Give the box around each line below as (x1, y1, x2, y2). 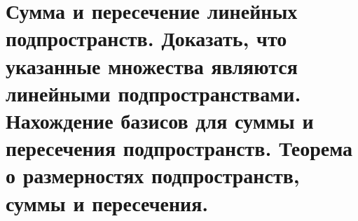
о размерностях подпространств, (6, 161, 300, 190)
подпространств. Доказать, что (6, 24, 287, 52)
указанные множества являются (6, 51, 298, 80)
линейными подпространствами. (6, 78, 301, 107)
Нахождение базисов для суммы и (6, 106, 314, 134)
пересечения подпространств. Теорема (6, 134, 353, 162)
